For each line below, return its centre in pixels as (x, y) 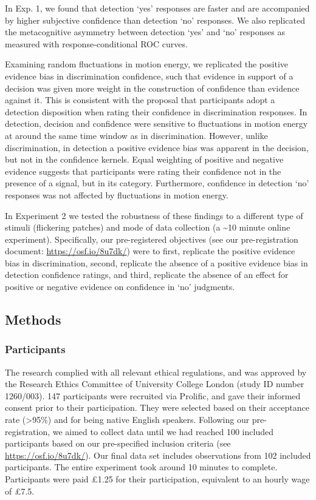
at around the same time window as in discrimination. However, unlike (136, 135)
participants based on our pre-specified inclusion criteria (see (118, 443)
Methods (33, 319)
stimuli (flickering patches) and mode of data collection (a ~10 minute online (148, 227)
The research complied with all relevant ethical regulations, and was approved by (156, 372)
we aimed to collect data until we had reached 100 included (163, 431)
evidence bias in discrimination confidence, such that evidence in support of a (149, 76)
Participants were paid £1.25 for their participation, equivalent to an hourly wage (157, 479)
